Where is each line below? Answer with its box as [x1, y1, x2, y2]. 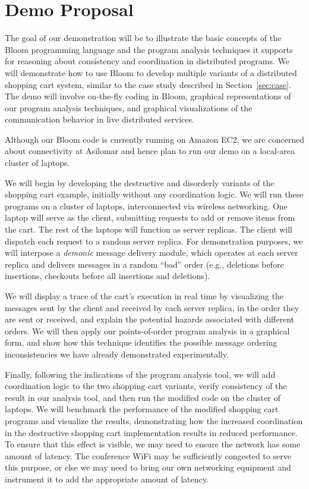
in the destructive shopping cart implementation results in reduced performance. [5, 426, 298, 438]
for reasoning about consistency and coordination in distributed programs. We [5, 55, 290, 67]
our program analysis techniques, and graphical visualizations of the [5, 101, 253, 114]
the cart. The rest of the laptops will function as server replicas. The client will [5, 223, 292, 236]
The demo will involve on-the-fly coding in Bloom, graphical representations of [5, 90, 291, 102]
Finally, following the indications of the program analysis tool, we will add [5, 368, 276, 380]
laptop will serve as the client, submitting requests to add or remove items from [5, 211, 295, 224]
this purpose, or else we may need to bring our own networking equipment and [5, 461, 291, 474]
